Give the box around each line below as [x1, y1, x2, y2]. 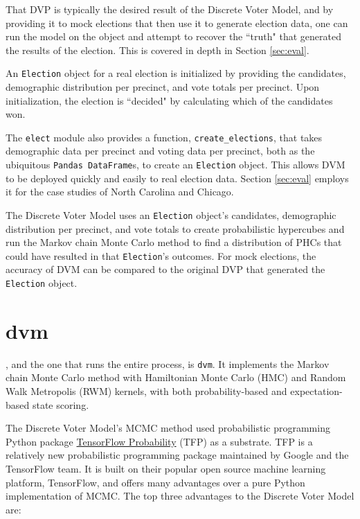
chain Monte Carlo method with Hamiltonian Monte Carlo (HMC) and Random [6, 370, 346, 385]
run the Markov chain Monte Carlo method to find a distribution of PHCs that [6, 235, 342, 249]
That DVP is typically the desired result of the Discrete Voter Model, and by [6, 2, 334, 16]
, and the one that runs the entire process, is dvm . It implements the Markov [6, 356, 330, 371]
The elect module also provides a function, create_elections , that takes [6, 130, 323, 144]
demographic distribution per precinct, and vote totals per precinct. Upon [6, 80, 320, 94]
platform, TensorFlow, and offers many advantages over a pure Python [6, 475, 305, 489]
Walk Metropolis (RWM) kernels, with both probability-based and [6, 384, 287, 398]
